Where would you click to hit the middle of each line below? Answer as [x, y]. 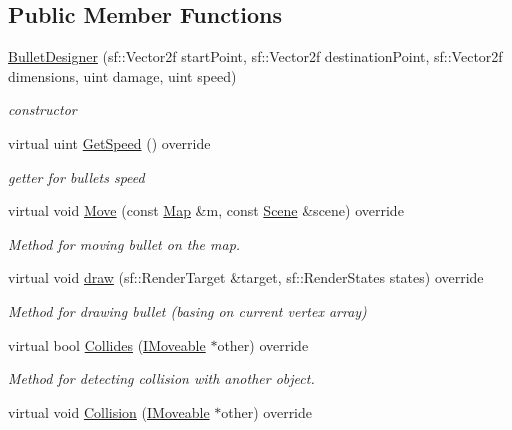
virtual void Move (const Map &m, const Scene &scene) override [206, 210]
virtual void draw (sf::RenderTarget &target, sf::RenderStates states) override [246, 277]
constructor [42, 109]
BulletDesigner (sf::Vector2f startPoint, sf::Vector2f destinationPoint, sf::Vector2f [255, 56]
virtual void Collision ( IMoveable [109, 411]
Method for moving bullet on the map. [124, 243]
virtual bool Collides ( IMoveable [107, 344]
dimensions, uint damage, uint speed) [122, 75]
